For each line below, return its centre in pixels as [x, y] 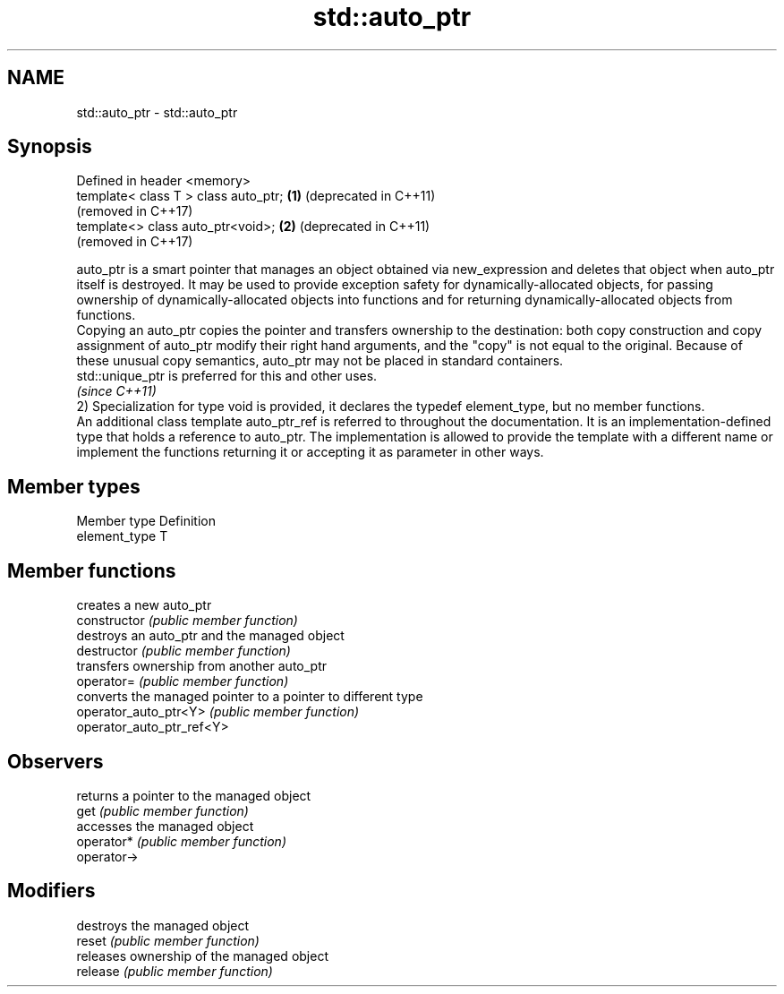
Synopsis [50, 147]
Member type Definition [146, 521]
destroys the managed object [163, 925]
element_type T [122, 536]
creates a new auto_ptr [144, 605]
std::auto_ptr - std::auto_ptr [157, 112]
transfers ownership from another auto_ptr [201, 666]
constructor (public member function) [187, 621]
